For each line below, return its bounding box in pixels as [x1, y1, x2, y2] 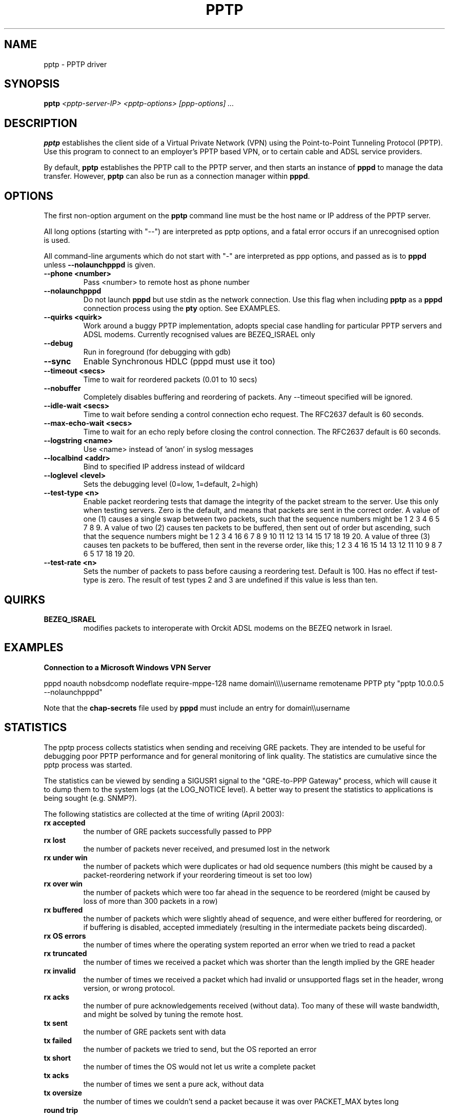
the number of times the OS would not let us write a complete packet [83, 1062, 316, 1071]
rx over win [44, 879, 83, 888]
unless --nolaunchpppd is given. [44, 260, 155, 270]
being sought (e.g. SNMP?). [44, 793, 137, 802]
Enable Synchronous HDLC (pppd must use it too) [83, 356, 276, 367]
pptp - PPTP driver [44, 59, 107, 69]
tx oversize [44, 1088, 83, 1097]
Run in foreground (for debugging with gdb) [83, 347, 231, 357]
